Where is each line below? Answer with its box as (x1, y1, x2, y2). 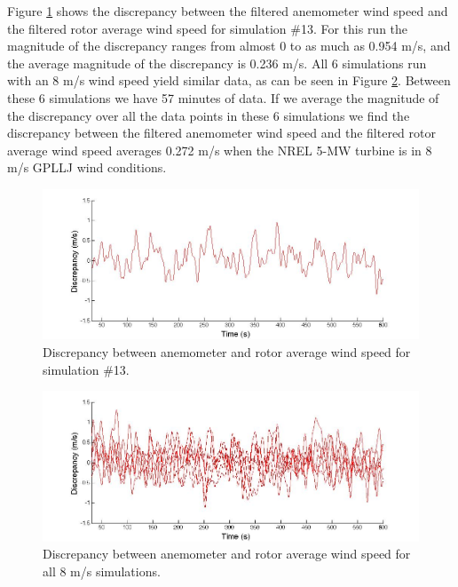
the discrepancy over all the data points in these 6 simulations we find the (7, 106, 410, 124)
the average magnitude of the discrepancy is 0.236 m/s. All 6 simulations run (7, 53, 427, 72)
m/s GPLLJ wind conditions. (7, 158, 167, 177)
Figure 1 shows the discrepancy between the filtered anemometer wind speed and (7, 2, 448, 20)
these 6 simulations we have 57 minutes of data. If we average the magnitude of (7, 88, 439, 107)
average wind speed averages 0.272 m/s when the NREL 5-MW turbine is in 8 (7, 140, 432, 159)
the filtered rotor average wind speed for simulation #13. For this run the (7, 19, 408, 37)
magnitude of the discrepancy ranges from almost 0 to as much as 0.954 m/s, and (7, 36, 451, 55)
